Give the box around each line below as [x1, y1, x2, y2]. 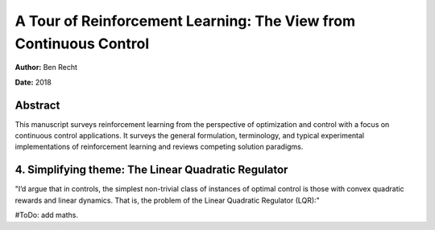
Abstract [14, 98, 60, 112]
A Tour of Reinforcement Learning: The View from [14, 12, 356, 30]
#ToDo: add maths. [14, 210, 79, 220]
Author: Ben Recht [14, 63, 78, 72]
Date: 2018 [14, 77, 52, 87]
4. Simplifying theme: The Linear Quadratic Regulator [14, 163, 288, 177]
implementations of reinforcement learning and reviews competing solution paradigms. [14, 142, 304, 152]
